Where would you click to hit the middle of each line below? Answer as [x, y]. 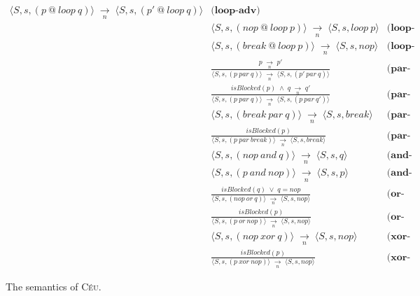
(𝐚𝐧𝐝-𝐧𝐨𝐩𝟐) [399, 173]
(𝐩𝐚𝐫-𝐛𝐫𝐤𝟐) [399, 135]
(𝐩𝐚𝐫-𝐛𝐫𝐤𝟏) [399, 114]
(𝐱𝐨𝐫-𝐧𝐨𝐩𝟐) [399, 257]
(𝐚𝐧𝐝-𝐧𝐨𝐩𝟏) [399, 155]
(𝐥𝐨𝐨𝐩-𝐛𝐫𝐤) [401, 46]
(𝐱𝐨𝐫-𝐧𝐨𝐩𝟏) [399, 237]
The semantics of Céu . [54, 287]
